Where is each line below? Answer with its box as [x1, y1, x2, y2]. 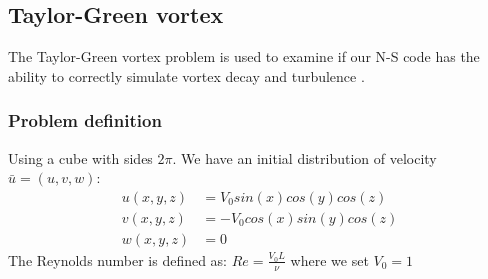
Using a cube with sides [8, 147, 153, 168]
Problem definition [8, 108, 162, 133]
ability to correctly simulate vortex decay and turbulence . [8, 65, 365, 86]
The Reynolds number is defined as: [8, 249, 228, 270]
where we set [290, 249, 369, 270]
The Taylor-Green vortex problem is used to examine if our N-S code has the [8, 46, 480, 67]
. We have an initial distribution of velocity [172, 147, 437, 168]
